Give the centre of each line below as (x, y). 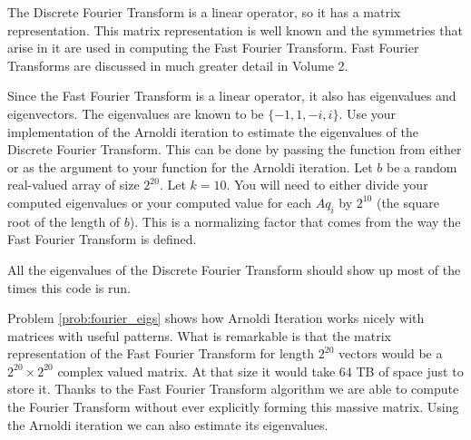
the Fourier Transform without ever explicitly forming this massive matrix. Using (233, 407)
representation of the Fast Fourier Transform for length (161, 353)
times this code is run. (69, 287)
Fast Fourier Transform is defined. (102, 239)
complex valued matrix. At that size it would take (196, 371)
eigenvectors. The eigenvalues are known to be (136, 113)
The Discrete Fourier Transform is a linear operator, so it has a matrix (204, 12)
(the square (407, 202)
